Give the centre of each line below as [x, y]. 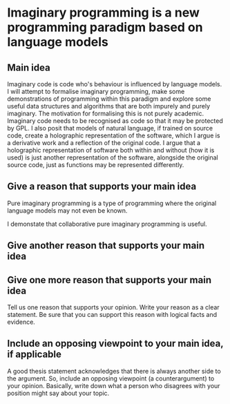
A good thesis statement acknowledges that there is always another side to [114, 371]
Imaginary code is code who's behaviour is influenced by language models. [115, 84]
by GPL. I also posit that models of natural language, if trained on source [110, 128]
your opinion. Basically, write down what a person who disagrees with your [114, 385]
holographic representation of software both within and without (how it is [111, 150]
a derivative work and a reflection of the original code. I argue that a [104, 143]
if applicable [35, 355]
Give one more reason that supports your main [109, 280]
